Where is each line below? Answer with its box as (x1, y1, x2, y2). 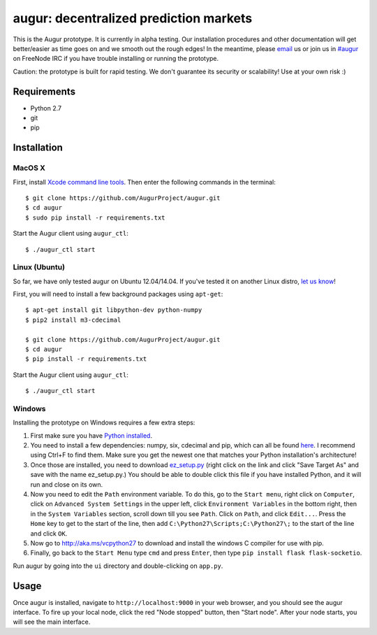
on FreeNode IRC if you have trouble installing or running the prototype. (13, 55, 219, 63)
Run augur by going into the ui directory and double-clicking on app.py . (13, 562, 223, 570)
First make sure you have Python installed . (30, 431, 153, 440)
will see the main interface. (13, 618, 91, 626)
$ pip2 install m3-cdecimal (25, 315, 121, 324)
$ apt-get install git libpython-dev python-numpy (25, 306, 202, 314)
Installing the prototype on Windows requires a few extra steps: (13, 418, 195, 427)
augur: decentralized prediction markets (13, 10, 253, 26)
